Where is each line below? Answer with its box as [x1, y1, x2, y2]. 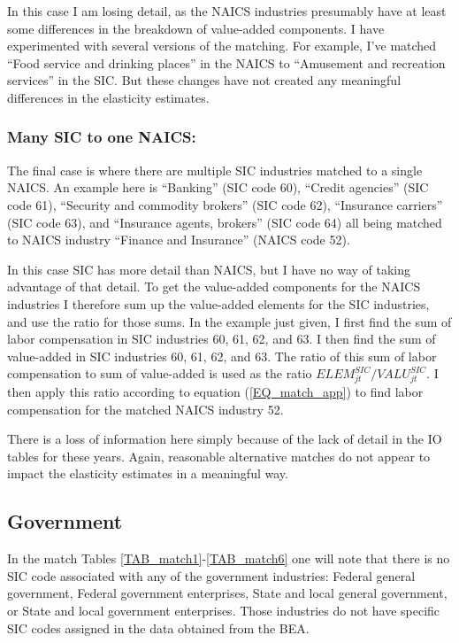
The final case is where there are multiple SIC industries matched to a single [7, 160, 423, 179]
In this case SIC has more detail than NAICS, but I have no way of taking [7, 260, 411, 278]
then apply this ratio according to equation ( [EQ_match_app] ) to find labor [7, 383, 424, 401]
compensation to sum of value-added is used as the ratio [7, 364, 312, 383]
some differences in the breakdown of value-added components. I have [7, 19, 385, 37]
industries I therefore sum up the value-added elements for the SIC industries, [7, 294, 430, 313]
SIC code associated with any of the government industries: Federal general [7, 566, 416, 585]
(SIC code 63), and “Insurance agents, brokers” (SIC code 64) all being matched [7, 213, 442, 231]
